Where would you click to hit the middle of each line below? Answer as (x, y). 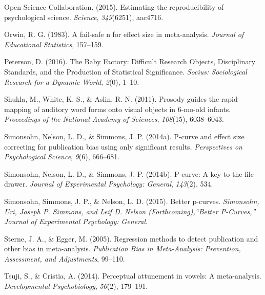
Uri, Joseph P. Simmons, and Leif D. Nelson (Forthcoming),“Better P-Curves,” (130, 211)
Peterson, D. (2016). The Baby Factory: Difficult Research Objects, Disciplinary (130, 61)
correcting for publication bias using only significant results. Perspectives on (123, 146)
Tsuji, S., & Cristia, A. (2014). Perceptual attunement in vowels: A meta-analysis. (133, 276)
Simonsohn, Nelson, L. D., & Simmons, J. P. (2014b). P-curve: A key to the (123, 173)
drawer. (16, 184)
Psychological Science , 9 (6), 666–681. (62, 156)
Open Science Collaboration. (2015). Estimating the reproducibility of (114, 7)
